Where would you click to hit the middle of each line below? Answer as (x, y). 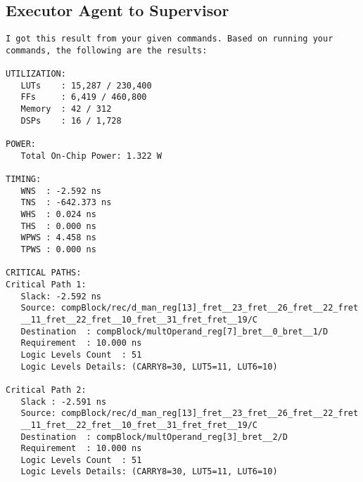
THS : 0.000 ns (58, 226)
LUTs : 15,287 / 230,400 (86, 85)
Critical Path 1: (46, 284)
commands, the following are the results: (107, 50)
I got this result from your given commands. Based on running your (170, 39)
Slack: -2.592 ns (61, 296)
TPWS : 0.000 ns (58, 250)
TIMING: (24, 180)
